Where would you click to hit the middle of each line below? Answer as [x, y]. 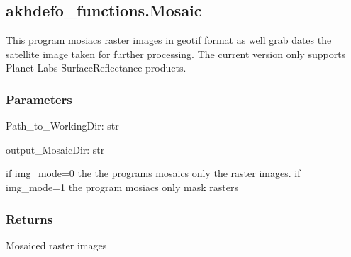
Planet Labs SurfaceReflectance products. [96, 68]
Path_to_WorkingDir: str [62, 126]
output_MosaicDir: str [55, 149]
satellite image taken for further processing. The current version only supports [176, 53]
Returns [29, 218]
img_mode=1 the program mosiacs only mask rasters [122, 187]
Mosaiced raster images [56, 245]
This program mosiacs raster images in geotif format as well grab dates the [169, 40]
